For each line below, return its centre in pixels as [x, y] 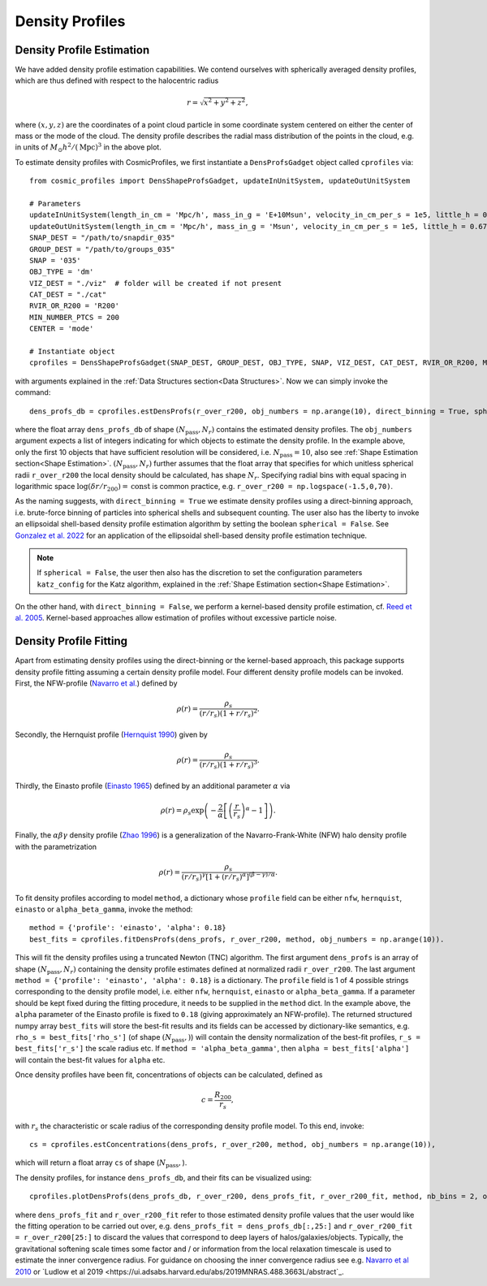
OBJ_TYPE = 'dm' [62, 272]
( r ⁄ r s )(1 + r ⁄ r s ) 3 [228, 765]
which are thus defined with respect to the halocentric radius [117, 80]
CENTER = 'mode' [62, 329]
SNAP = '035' [55, 260]
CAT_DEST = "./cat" [68, 295]
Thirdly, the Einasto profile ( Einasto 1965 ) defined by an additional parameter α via [153, 786]
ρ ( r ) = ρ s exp [182, 811]
